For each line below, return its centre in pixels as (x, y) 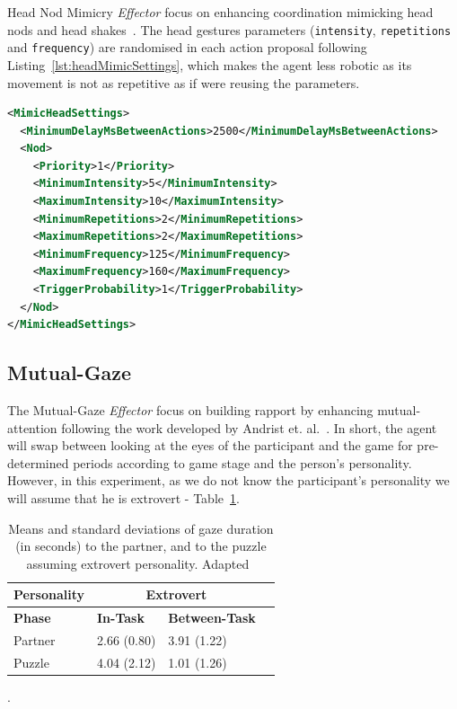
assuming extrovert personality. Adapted (138, 563)
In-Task (121, 618)
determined (38, 462)
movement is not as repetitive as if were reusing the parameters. (184, 82)
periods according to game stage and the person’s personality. (242, 462)
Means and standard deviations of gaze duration (141, 528)
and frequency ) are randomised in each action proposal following (187, 47)
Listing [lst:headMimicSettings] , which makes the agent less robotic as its (210, 64)
